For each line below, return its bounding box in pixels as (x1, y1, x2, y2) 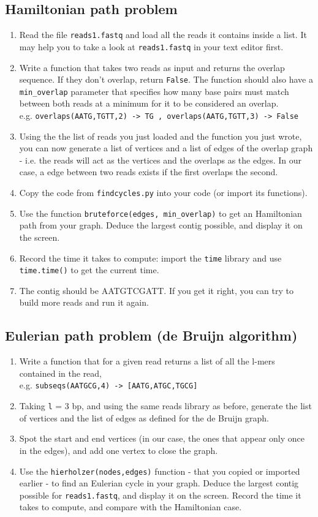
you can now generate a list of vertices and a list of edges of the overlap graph (19, 142, 313, 154)
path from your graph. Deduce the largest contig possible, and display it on (19, 219, 303, 232)
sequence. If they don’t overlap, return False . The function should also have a (19, 73, 313, 86)
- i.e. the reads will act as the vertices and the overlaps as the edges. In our (19, 153, 302, 166)
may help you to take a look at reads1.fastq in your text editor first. (19, 40, 284, 53)
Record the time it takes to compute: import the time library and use (19, 251, 282, 264)
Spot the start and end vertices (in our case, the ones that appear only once (19, 432, 305, 445)
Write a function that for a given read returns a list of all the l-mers (19, 355, 275, 368)
